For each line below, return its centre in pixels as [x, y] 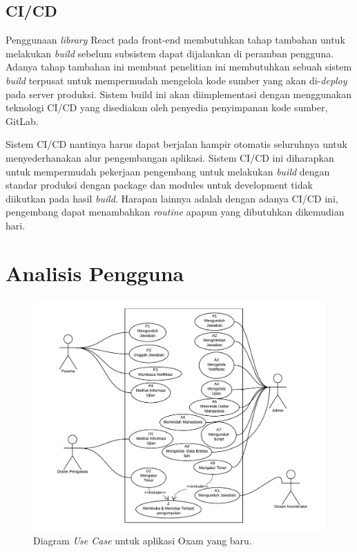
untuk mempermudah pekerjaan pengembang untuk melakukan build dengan [168, 171]
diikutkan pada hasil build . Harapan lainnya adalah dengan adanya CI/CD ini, [172, 198]
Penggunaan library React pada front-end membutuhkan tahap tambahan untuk [175, 40]
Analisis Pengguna [95, 273]
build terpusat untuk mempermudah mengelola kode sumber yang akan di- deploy [176, 80]
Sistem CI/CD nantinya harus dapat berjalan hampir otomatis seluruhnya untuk [176, 144]
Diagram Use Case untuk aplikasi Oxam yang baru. [143, 541]
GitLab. [22, 121]
